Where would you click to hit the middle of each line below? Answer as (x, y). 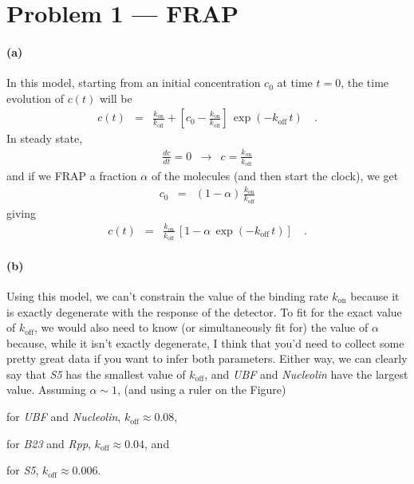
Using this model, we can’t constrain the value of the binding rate (168, 295)
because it (375, 295)
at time (295, 83)
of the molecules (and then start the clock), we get (275, 175)
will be (116, 98)
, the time (365, 83)
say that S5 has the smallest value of (96, 374)
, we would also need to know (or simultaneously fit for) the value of (201, 327)
